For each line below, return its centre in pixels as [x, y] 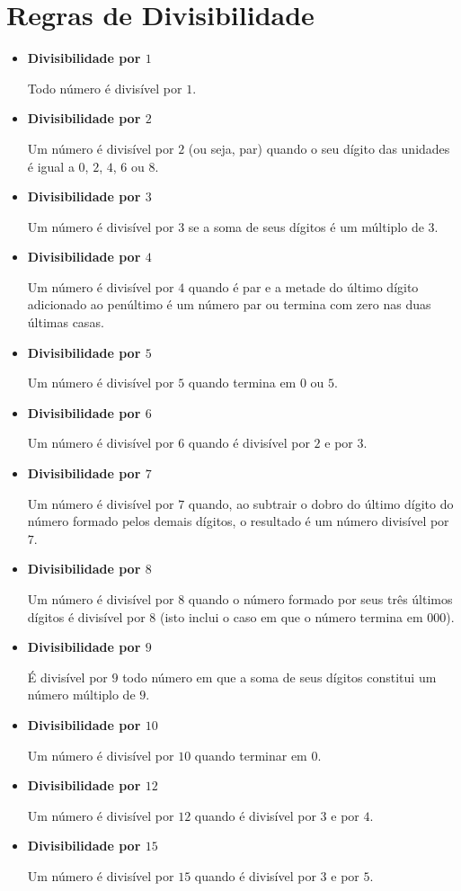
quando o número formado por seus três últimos [320, 599]
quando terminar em [251, 755]
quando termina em [242, 383]
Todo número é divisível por [105, 88]
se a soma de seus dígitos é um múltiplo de [306, 226]
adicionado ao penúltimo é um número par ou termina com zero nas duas [229, 304]
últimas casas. [66, 322]
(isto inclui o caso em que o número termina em [292, 616]
